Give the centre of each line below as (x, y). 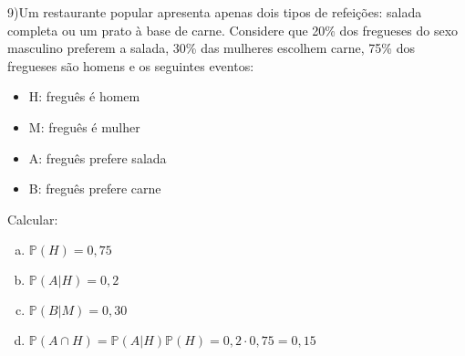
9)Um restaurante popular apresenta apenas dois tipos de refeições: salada (215, 12)
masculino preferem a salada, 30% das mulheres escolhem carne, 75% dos (211, 48)
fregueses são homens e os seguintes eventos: (131, 65)
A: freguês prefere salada (98, 157)
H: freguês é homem (84, 96)
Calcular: (33, 219)
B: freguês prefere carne (95, 188)
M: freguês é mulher (84, 126)
